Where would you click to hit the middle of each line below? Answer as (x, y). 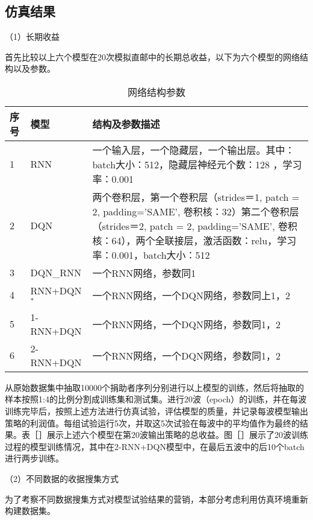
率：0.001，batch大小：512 (151, 255)
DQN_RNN (56, 273)
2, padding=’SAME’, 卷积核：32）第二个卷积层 (196, 211)
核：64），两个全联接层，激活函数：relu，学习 (194, 240)
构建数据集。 (30, 511)
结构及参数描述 (126, 124)
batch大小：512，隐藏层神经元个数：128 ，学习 (197, 164)
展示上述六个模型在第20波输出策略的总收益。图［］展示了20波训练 (177, 435)
